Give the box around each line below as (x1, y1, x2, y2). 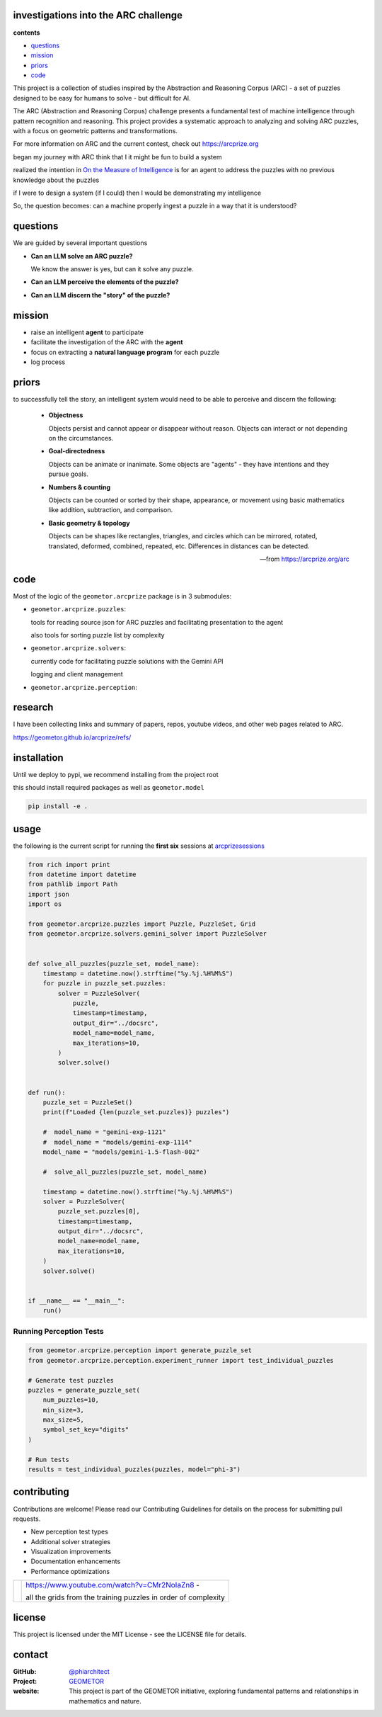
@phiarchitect (69, 1667, 110, 1675)
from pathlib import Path (28, 880, 118, 888)
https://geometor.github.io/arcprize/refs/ (13, 733, 132, 742)
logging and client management (30, 670, 123, 679)
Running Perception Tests (13, 1326, 104, 1336)
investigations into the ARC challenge (13, 9, 183, 21)
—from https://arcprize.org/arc (259, 555, 349, 563)
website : (13, 1687, 40, 1696)
